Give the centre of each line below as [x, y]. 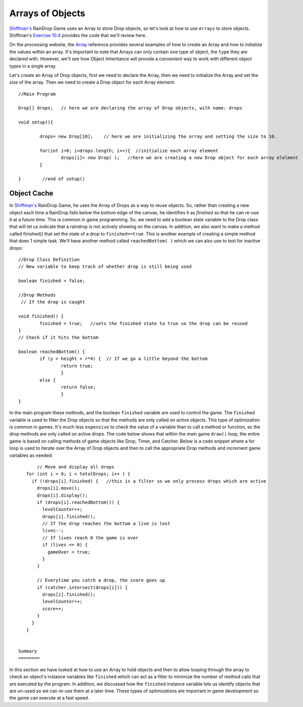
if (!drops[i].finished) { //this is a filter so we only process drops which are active [149, 481]
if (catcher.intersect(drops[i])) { [82, 587]
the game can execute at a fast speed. [49, 698]
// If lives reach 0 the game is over [90, 538]
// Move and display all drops [76, 467]
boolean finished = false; [52, 281]
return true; [77, 366]
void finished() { [41, 316]
